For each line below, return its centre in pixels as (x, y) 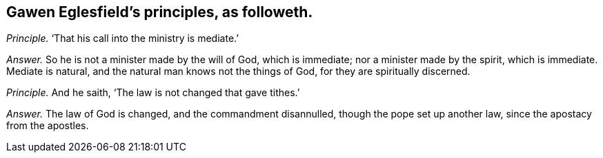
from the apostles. (48, 126)
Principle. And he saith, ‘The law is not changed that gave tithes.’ (153, 93)
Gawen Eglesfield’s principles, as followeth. (160, 12)
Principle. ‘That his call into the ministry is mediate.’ (122, 38)
